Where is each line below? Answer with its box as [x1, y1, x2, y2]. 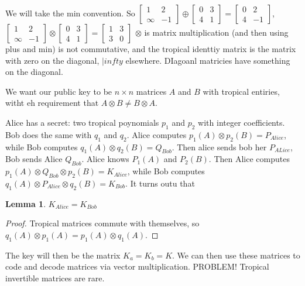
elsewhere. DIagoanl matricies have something [125, 54, 290, 66]
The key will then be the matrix [5, 249, 121, 261]
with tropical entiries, [203, 85, 280, 97]
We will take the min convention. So [5, 7, 135, 19]
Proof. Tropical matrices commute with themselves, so [5, 217, 200, 229]
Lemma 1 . [5, 197, 46, 209]
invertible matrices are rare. [5, 271, 105, 284]
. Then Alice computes [208, 153, 290, 165]
